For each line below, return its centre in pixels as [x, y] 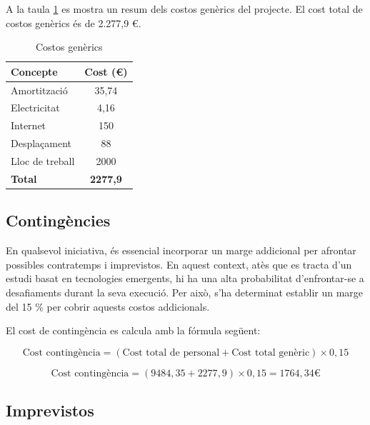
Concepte [34, 71]
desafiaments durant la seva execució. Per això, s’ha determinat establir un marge [185, 292]
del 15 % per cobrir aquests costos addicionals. [108, 306]
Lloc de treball [43, 161]
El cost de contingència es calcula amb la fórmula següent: [133, 330]
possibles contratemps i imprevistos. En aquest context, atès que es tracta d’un [179, 264]
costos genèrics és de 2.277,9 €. [74, 22]
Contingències [58, 220]
